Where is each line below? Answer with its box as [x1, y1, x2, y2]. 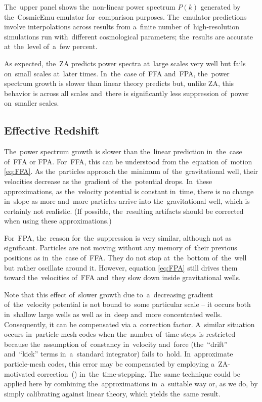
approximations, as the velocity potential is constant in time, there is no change [4, 186, 254, 196]
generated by [200, 2, 241, 12]
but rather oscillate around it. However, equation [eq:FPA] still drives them [4, 262, 238, 273]
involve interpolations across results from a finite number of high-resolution [4, 21, 240, 32]
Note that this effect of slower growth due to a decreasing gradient [4, 289, 213, 299]
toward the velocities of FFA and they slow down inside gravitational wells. [4, 272, 241, 283]
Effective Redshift [4, 122, 100, 138]
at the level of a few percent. [4, 41, 98, 52]
